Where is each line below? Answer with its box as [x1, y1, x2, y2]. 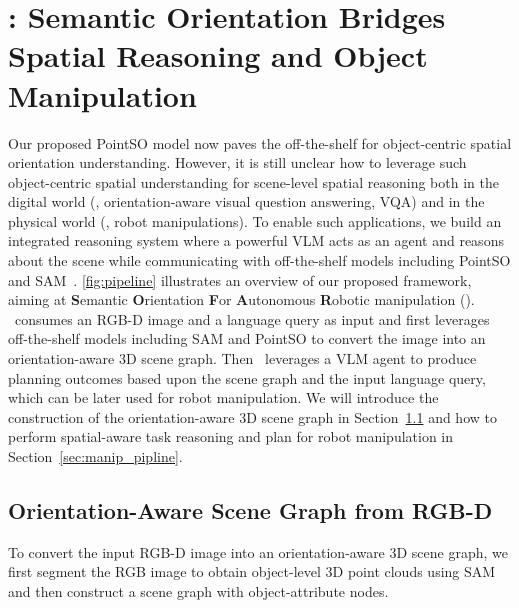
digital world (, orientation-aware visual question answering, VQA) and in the [8, 191, 485, 212]
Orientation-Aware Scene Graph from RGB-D [8, 494, 493, 525]
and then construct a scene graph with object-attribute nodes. [8, 580, 389, 601]
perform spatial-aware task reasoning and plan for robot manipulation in [8, 426, 454, 447]
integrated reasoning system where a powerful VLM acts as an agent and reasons [8, 230, 504, 251]
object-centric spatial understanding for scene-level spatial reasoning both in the [8, 171, 499, 192]
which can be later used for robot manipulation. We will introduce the [8, 387, 439, 408]
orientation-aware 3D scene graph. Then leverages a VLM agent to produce [8, 348, 477, 369]
